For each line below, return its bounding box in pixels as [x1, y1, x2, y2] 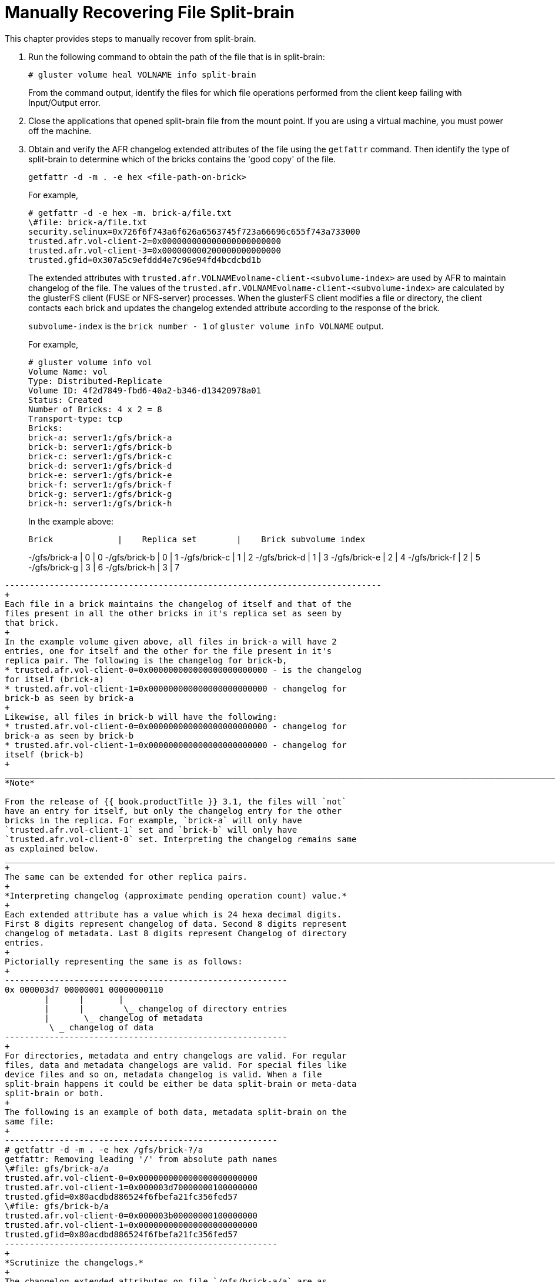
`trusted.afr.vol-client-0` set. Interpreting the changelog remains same [5, 834, 357, 844]
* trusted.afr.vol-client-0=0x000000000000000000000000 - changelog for [5, 721, 347, 731]
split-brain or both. [5, 1088, 104, 1098]
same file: [5, 1116, 55, 1126]
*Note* [5, 777, 35, 787]
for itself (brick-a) [5, 674, 104, 684]
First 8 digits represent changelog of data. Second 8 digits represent [5, 919, 347, 929]
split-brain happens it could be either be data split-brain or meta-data [5, 1079, 357, 1089]
